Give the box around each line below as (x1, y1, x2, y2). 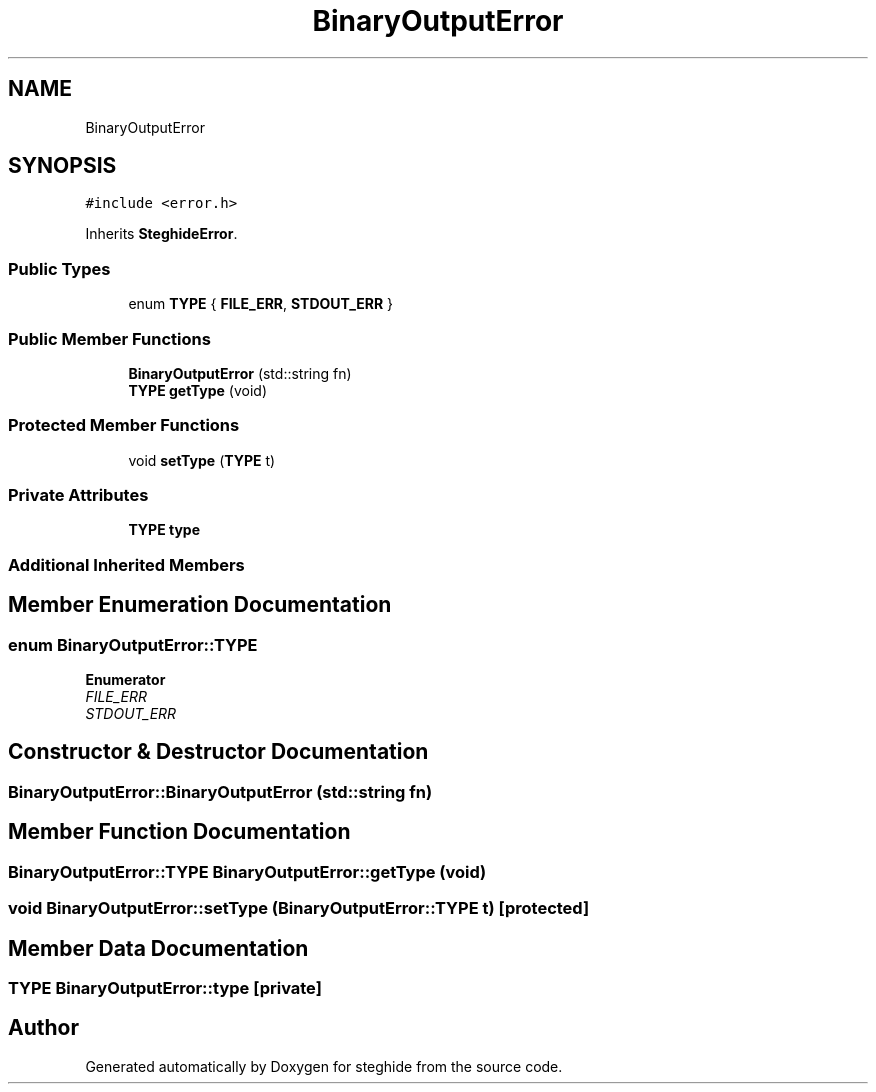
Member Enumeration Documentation (8, 592, 392, 618)
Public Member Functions (8, 328, 211, 349)
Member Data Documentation (8, 935, 309, 961)
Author (8, 1015, 79, 1041)
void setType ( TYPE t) (128, 451, 276, 469)
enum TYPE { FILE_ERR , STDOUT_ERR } (128, 295, 394, 313)
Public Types (8, 258, 111, 279)
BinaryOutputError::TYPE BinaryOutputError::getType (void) (8, 861, 487, 882)
